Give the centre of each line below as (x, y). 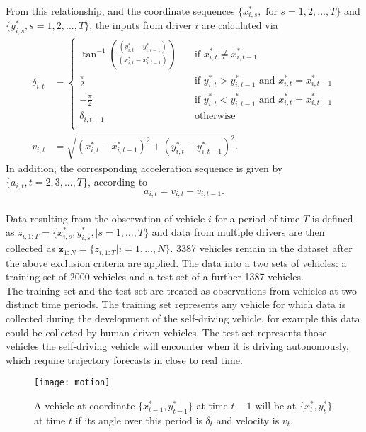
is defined (332, 218)
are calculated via (240, 25)
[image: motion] (72, 383)
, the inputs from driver (141, 25)
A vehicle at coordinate (85, 405)
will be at (276, 405)
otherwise (215, 116)
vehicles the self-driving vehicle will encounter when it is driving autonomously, (177, 346)
